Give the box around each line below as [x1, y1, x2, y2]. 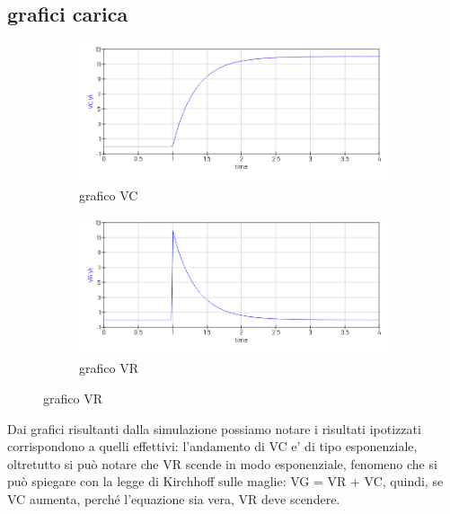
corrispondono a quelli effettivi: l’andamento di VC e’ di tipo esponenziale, [7, 437, 418, 456]
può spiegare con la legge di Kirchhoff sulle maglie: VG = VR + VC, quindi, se [7, 472, 444, 491]
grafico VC [79, 185, 138, 204]
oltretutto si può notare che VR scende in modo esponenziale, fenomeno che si [7, 454, 437, 473]
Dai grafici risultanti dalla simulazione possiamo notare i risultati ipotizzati [7, 419, 421, 438]
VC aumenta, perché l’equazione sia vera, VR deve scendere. [7, 489, 340, 508]
